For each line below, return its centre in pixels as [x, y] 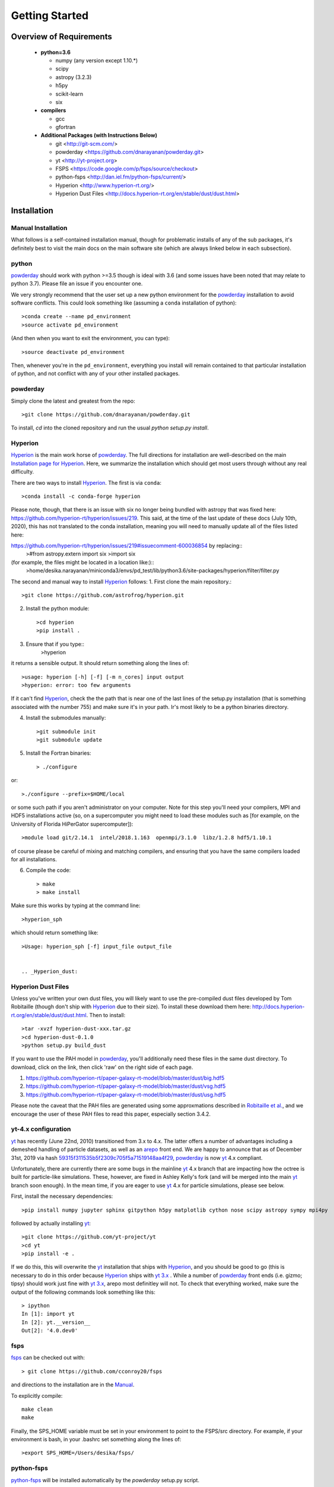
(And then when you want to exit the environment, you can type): [90, 338]
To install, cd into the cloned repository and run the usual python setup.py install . [110, 428]
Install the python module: [58, 608]
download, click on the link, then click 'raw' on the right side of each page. [102, 1067]
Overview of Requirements [61, 37]
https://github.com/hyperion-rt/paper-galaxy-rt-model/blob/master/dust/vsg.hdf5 [126, 1086]
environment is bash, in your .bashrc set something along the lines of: [96, 1439]
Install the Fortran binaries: [58, 753]
